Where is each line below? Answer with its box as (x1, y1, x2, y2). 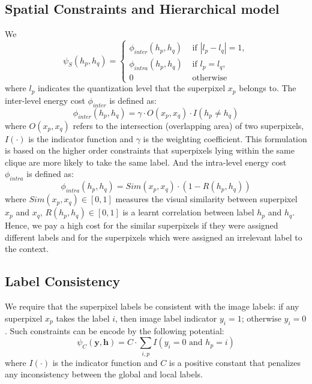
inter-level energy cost (5, 94, 85, 106)
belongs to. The (239, 82, 296, 94)
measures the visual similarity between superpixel (115, 193, 298, 205)
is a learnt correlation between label (122, 206, 254, 218)
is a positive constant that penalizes (169, 356, 301, 368)
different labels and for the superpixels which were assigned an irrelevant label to (5, 230, 302, 243)
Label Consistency (5, 272, 121, 290)
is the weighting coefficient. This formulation (143, 132, 307, 145)
